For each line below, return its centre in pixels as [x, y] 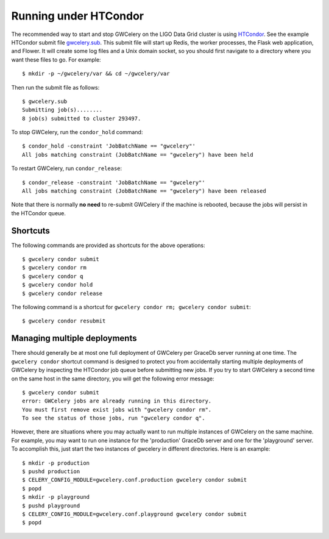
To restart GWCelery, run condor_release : [67, 168]
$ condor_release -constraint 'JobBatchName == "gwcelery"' [114, 182]
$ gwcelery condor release [62, 293]
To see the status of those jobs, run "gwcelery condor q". [114, 418]
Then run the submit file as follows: [55, 87]
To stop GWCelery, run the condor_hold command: [77, 132]
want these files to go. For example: [56, 59]
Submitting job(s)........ [62, 110]
